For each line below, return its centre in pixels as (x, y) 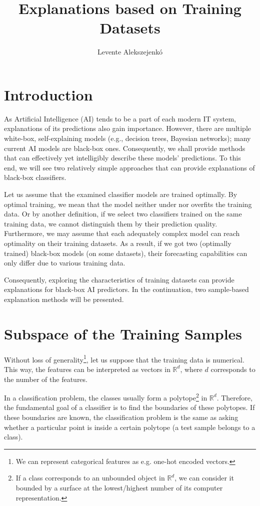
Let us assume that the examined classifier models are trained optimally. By (121, 194)
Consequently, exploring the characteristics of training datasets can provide (119, 279)
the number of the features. (46, 379)
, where (191, 369)
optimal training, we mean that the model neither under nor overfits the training (128, 204)
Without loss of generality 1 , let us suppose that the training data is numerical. (124, 358)
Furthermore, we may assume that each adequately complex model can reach (122, 233)
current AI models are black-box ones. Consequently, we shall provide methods (125, 148)
